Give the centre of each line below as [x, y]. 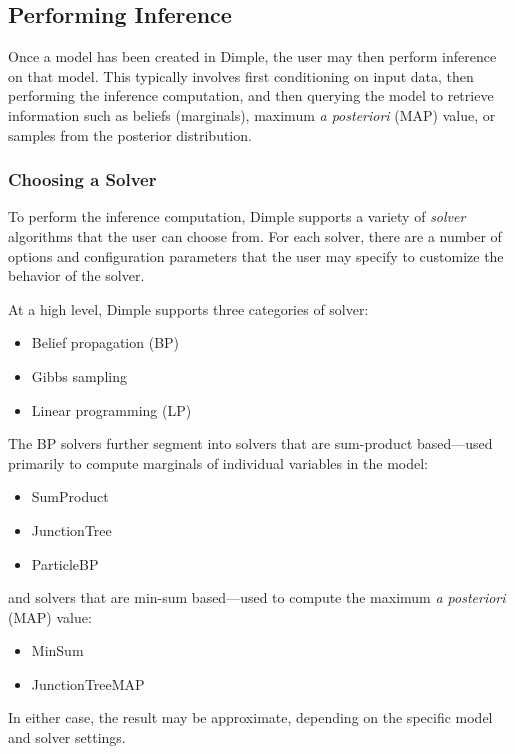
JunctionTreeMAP [88, 683]
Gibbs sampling [79, 375]
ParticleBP [65, 563]
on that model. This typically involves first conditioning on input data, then [241, 75]
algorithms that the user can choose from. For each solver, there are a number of [255, 235]
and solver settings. [67, 737]
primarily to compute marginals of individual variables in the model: [218, 462]
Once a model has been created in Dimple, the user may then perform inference [252, 56]
